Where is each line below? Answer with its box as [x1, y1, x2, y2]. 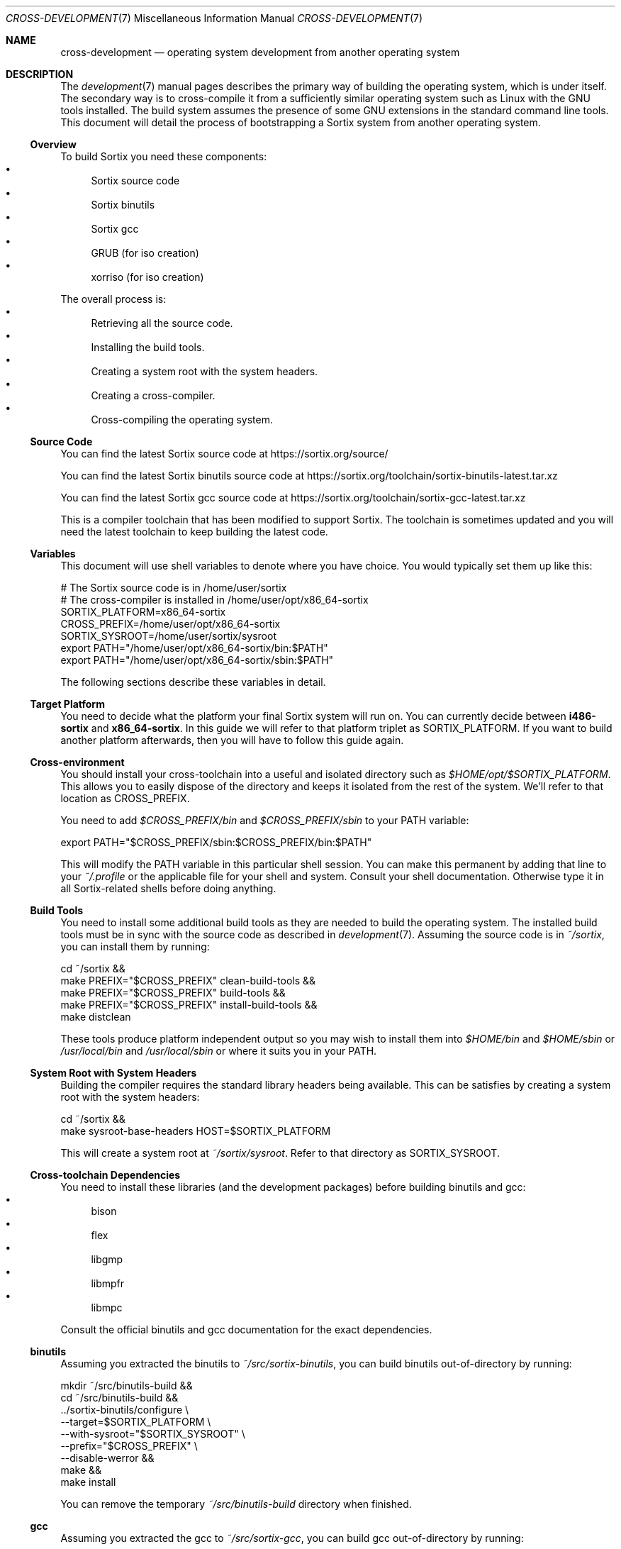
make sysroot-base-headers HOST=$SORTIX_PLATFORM [60, 1125, 331, 1137]
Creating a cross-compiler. [91, 389, 216, 401]
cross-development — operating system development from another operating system [60, 46, 460, 58]
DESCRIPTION [6, 68, 74, 80]
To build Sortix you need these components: [60, 150, 267, 162]
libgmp [91, 1253, 123, 1265]
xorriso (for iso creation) [91, 271, 204, 283]
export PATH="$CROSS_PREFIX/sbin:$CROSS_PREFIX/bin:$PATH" [60, 836, 372, 848]
